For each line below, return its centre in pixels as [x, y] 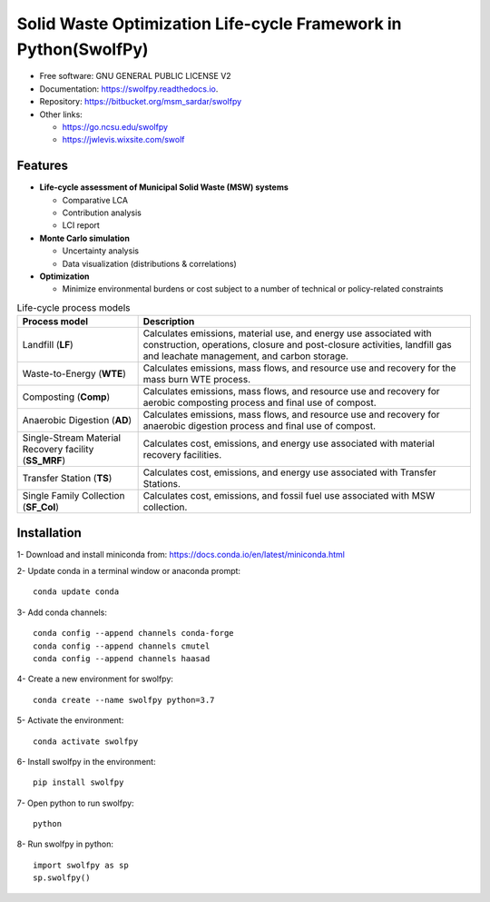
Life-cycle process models [73, 307]
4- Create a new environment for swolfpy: [95, 679]
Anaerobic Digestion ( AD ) [77, 421]
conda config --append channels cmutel [122, 646]
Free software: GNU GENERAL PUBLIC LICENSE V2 [135, 76]
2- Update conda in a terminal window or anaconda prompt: [128, 571]
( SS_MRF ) [44, 461]
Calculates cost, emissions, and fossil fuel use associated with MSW [289, 496]
